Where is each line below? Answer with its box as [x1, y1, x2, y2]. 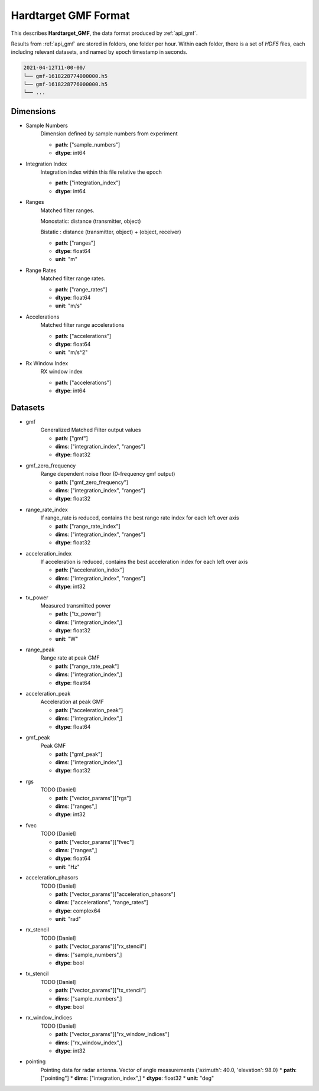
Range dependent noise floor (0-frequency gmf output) [40, 470, 175, 478]
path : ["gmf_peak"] [55, 751, 103, 758]
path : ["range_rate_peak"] [55, 663, 119, 670]
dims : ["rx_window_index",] [55, 1039, 122, 1046]
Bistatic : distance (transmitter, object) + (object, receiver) [40, 228, 181, 236]
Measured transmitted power [40, 602, 112, 609]
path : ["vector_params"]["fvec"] [55, 838, 134, 845]
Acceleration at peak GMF [40, 698, 105, 706]
